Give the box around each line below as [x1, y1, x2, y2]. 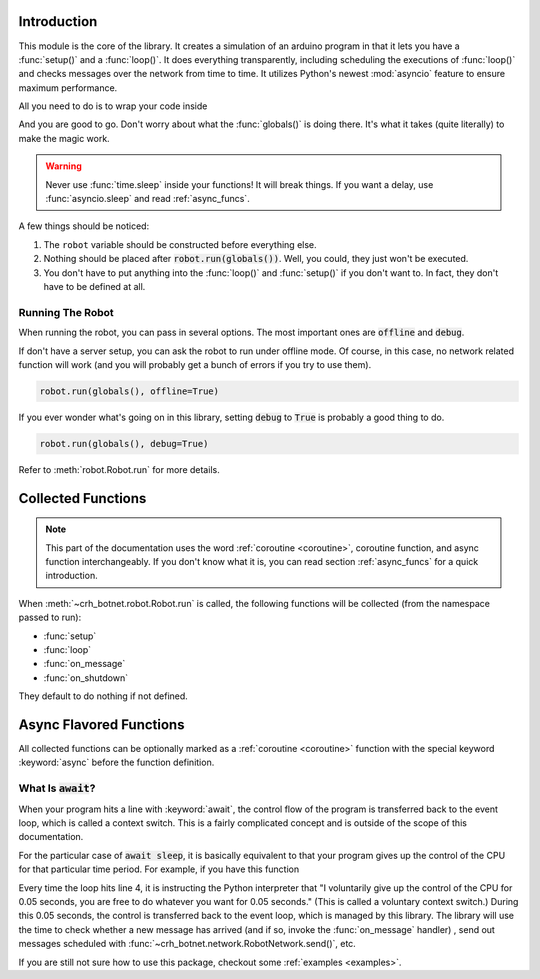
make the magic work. [18, 132, 110, 144]
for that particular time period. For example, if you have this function [18, 863, 300, 875]
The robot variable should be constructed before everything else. [43, 238, 317, 250]
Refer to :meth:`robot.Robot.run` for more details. [18, 463, 220, 475]
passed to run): [18, 611, 82, 624]
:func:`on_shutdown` [43, 671, 129, 684]
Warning [45, 160, 82, 172]
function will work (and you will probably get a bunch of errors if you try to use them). [18, 358, 372, 370]
